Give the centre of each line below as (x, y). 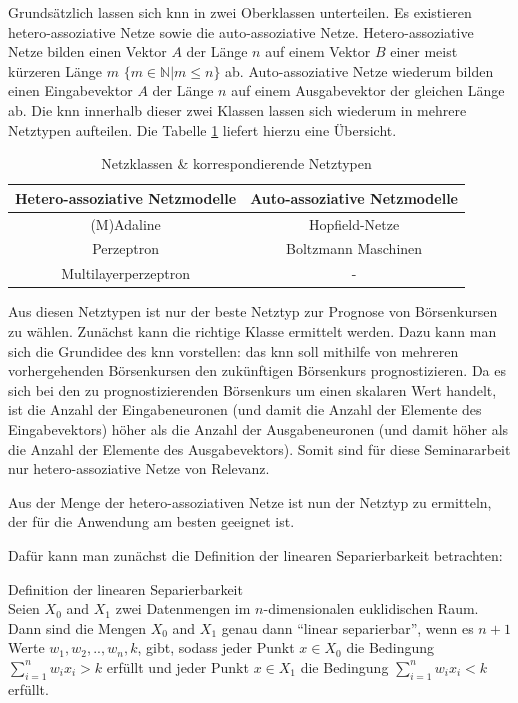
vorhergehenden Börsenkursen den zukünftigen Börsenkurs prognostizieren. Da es (257, 370)
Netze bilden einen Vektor (87, 51)
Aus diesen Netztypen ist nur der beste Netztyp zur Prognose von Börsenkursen (253, 311)
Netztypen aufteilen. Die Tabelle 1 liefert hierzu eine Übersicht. (202, 129)
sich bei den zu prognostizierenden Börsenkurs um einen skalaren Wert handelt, (252, 389)
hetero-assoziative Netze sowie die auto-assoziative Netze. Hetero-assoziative (241, 31)
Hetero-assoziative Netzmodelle (126, 197)
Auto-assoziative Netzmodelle (354, 197)
